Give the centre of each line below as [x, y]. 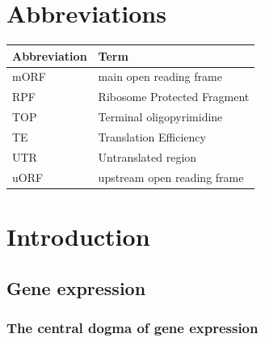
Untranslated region [147, 156]
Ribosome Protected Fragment [174, 97]
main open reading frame [160, 76]
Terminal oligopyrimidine [160, 117]
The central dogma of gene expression [132, 327]
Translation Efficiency [152, 137]
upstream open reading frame [171, 177]
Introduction [78, 236]
